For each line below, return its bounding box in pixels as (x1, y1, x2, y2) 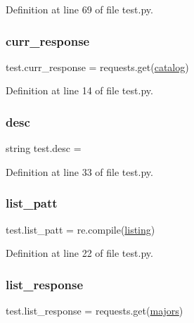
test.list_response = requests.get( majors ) (6, 303, 183, 318)
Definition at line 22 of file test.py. (6, 246, 153, 260)
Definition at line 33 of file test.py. (6, 164, 153, 179)
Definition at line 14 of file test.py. (6, 83, 153, 98)
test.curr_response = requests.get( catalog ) (6, 59, 189, 74)
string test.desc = (6, 141, 82, 156)
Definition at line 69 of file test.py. (6, 2, 153, 16)
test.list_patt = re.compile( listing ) (6, 222, 155, 236)
